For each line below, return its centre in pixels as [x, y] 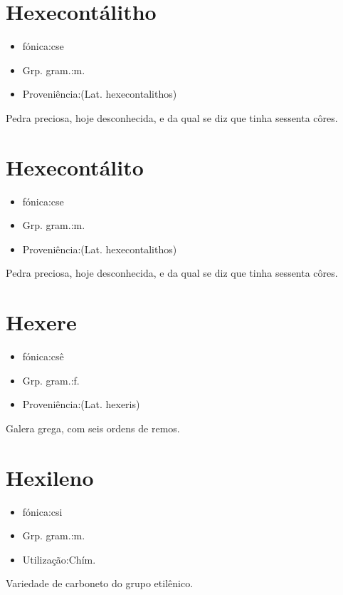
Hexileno [50, 477]
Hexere [41, 322]
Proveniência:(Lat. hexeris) [81, 404]
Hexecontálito [75, 167]
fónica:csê [43, 356]
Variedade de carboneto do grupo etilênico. [100, 583]
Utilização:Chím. [59, 559]
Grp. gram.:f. [51, 380]
